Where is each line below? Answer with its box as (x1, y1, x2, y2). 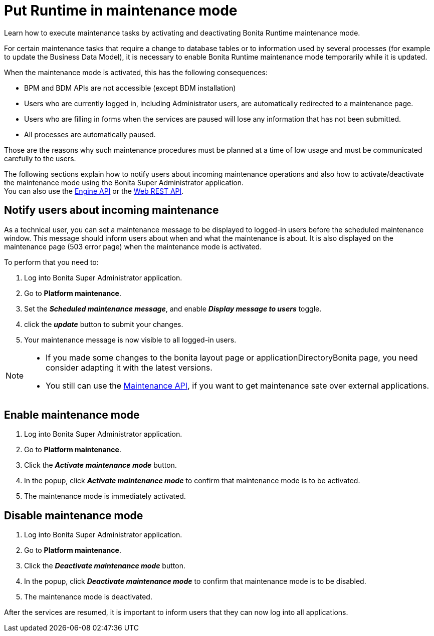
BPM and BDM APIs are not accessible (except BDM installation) (24, 83, 236, 92)
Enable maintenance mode (4, 409, 140, 422)
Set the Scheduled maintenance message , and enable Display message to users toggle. (24, 304, 322, 313)
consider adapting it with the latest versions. (46, 362, 212, 373)
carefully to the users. (4, 154, 76, 163)
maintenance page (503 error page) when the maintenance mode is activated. (4, 242, 262, 251)
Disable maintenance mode (4, 509, 143, 522)
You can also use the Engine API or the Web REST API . (4, 186, 184, 195)
